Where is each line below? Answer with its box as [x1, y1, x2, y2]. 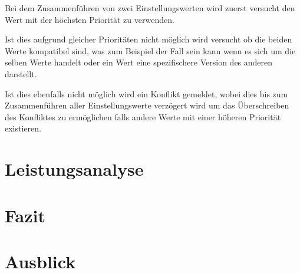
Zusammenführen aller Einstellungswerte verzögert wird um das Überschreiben [5, 99, 289, 111]
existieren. [5, 122, 41, 134]
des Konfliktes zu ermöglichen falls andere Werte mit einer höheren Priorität [5, 110, 281, 123]
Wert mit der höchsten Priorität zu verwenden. [5, 13, 174, 25]
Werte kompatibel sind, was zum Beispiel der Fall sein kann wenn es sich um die [5, 44, 296, 57]
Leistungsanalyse [5, 157, 144, 181]
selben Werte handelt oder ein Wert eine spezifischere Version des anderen [5, 56, 273, 68]
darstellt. [5, 67, 37, 80]
